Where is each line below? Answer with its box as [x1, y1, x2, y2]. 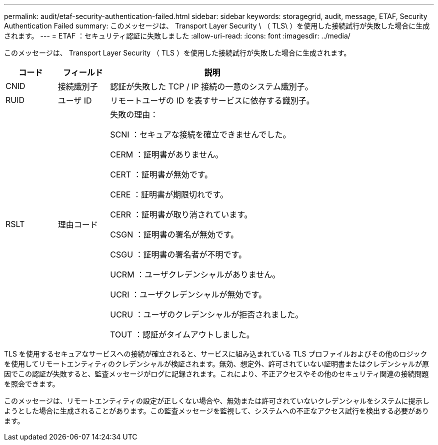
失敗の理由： [110, 109, 158, 119]
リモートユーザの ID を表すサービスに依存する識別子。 [110, 95, 314, 105]
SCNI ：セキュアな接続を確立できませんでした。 [110, 129, 291, 139]
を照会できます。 [4, 379, 59, 388]
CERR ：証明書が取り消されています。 [110, 209, 252, 219]
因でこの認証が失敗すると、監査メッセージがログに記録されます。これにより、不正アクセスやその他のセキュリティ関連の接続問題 [4, 369, 429, 378]
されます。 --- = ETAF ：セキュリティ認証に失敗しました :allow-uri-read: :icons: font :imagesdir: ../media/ [4, 31, 350, 40]
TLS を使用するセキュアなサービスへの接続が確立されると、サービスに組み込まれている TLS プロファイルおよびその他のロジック [4, 349, 427, 358]
